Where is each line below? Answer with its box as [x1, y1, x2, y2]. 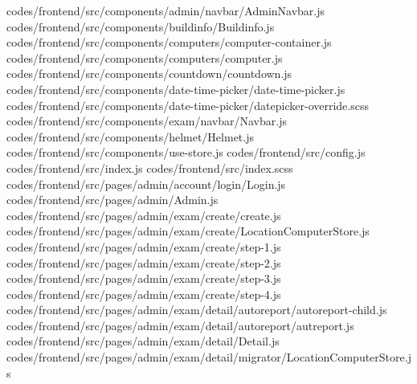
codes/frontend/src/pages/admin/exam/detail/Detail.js [6, 333, 280, 349]
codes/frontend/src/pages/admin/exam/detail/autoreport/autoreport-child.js [6, 301, 387, 318]
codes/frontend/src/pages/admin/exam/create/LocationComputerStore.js [6, 223, 370, 239]
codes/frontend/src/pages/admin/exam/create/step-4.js [6, 285, 281, 302]
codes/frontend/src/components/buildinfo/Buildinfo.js [6, 18, 275, 35]
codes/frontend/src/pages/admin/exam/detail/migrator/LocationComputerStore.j [6, 349, 411, 366]
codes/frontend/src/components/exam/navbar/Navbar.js [6, 112, 287, 129]
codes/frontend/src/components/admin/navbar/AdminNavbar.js [6, 2, 325, 18]
